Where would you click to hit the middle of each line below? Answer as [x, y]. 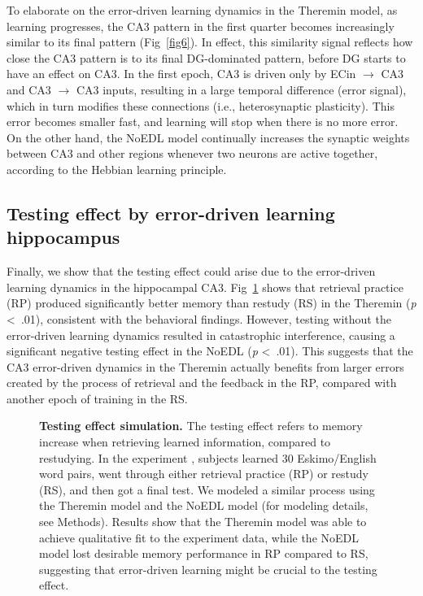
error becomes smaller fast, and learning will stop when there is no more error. [203, 122]
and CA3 [29, 89]
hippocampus [63, 237]
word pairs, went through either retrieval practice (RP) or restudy [204, 474]
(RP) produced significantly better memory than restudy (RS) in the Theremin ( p [211, 303]
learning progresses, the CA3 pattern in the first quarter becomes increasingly [201, 26]
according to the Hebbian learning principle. [117, 169]
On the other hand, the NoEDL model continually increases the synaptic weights [208, 137]
